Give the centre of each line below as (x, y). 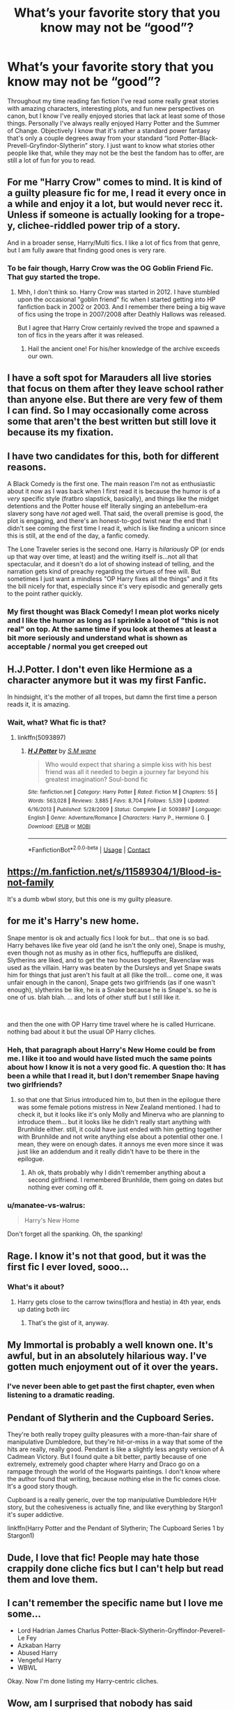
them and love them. (53, 1579)
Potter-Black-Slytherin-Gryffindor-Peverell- (163, 1630)
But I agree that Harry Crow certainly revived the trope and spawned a (118, 328)
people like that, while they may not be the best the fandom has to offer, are (116, 153)
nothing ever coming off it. (66, 1188)
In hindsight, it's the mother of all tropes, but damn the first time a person (112, 697)
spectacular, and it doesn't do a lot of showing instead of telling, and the (111, 564)
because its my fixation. (61, 433)
